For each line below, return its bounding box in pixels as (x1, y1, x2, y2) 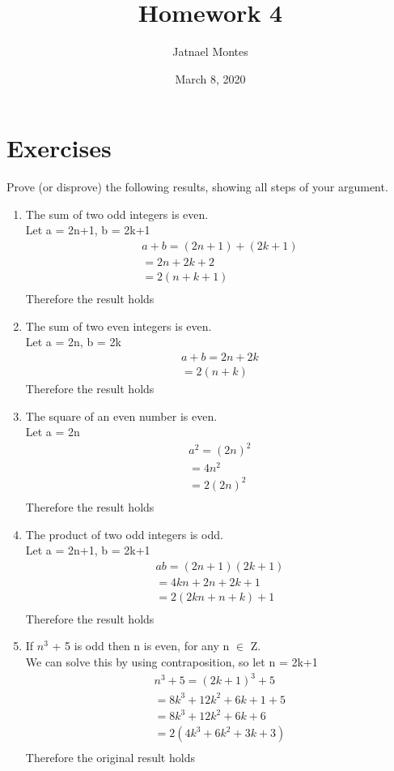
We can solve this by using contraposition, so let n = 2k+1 (25, 653, 318, 670)
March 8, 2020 (175, 70, 246, 87)
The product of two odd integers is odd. (25, 525, 223, 542)
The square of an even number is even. (25, 407, 218, 424)
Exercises (6, 131, 112, 165)
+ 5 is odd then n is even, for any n (52, 637, 230, 654)
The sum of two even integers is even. (25, 317, 212, 334)
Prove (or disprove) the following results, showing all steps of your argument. (6, 178, 388, 195)
